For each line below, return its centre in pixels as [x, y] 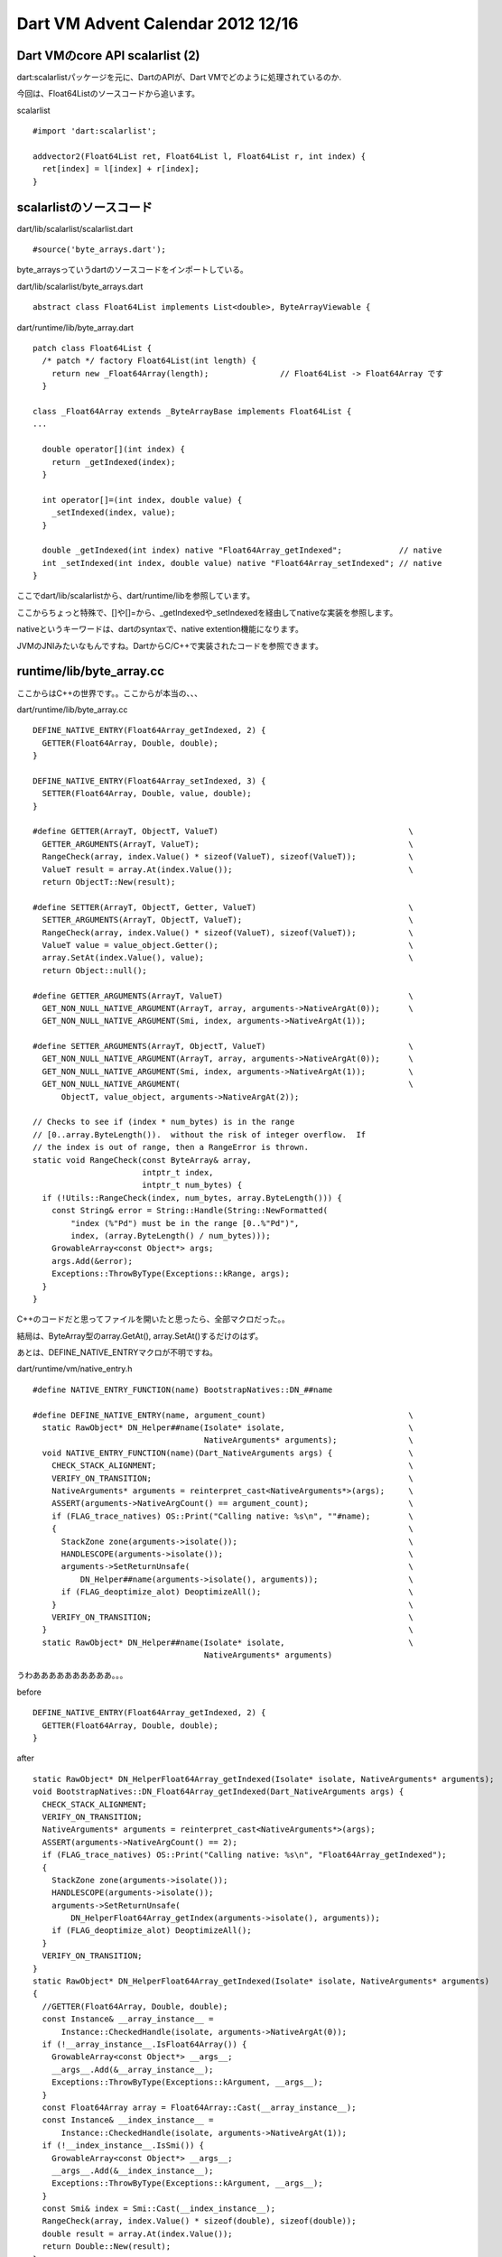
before [29, 1692]
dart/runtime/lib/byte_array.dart [75, 327]
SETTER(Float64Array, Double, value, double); [147, 794]
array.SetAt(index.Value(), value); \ [228, 958]
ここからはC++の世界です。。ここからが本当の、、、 [110, 693]
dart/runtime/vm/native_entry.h [74, 1369]
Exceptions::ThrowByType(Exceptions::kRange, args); [171, 1274]
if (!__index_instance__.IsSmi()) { [123, 2146]
